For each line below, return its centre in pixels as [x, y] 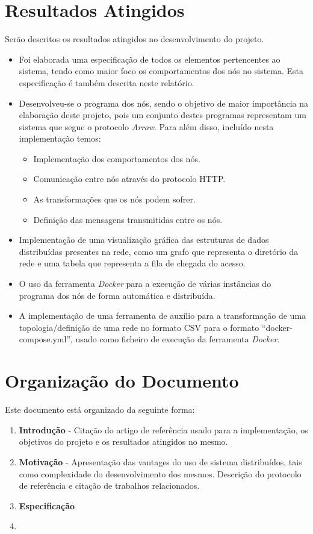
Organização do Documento [122, 381]
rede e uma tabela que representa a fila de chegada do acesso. [132, 263]
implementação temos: [60, 138]
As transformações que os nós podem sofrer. [114, 199]
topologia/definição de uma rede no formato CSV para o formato [139, 327]
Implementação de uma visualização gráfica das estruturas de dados [144, 240]
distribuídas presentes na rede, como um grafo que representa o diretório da [159, 251]
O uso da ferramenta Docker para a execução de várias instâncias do [145, 284]
